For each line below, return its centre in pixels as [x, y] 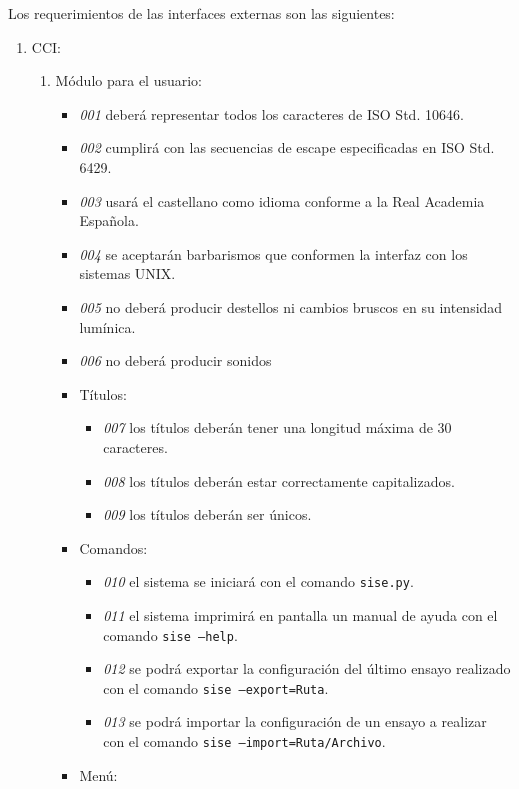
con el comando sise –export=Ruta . [216, 687]
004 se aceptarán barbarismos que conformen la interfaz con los [273, 253]
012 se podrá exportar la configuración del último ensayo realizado [307, 668]
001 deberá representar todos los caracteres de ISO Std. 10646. [271, 113]
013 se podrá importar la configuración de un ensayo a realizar [295, 721]
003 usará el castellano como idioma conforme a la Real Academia [282, 200]
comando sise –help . [170, 634]
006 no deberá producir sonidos [175, 360]
